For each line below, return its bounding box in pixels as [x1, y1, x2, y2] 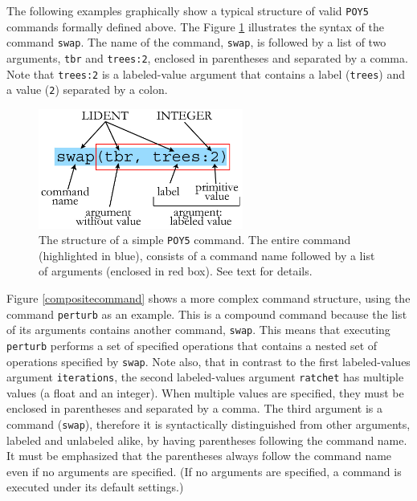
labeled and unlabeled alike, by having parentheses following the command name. [6, 431, 407, 448]
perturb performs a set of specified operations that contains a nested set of [6, 336, 378, 353]
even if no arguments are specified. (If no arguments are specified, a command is [6, 462, 402, 479]
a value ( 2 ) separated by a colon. [6, 81, 168, 98]
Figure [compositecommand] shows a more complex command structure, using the [6, 289, 411, 306]
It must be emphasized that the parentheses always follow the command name [6, 447, 392, 464]
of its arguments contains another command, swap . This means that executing [6, 321, 390, 338]
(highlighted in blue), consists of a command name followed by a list [39, 246, 375, 263]
